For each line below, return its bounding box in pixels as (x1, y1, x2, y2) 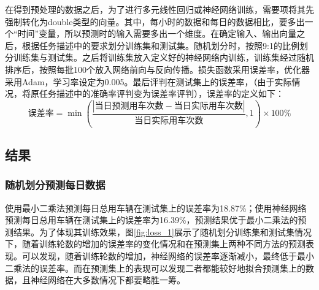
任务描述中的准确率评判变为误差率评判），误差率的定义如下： (39, 87, 284, 100)
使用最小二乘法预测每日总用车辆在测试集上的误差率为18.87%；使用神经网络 (5, 201, 307, 214)
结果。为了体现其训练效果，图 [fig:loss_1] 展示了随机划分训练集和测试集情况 (13, 225, 312, 238)
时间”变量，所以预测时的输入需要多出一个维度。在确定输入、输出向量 (17, 27, 297, 40)
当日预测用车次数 (94, 101, 164, 110)
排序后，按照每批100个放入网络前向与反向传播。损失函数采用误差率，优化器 (5, 63, 310, 75)
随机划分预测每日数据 (5, 177, 106, 193)
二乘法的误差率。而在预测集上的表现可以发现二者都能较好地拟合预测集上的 (5, 261, 306, 274)
